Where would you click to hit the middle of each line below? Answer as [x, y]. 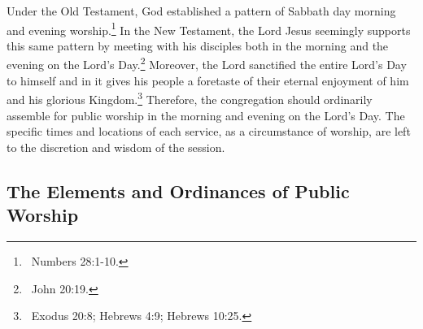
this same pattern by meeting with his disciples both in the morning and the [198, 45]
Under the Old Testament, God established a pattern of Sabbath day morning [201, 11]
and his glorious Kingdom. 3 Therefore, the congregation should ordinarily [190, 98]
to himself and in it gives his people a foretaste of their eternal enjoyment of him [208, 80]
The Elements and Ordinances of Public [178, 190]
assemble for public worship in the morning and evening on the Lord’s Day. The [206, 115]
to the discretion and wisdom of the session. [116, 147]
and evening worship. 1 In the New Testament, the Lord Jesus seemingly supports [209, 28]
